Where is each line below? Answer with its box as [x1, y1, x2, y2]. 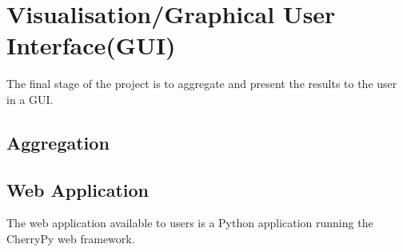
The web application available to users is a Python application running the [6, 214, 373, 231]
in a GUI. [6, 90, 54, 107]
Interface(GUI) [6, 29, 176, 62]
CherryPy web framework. [6, 230, 135, 247]
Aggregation [6, 130, 110, 154]
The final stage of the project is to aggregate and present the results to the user [6, 75, 397, 92]
